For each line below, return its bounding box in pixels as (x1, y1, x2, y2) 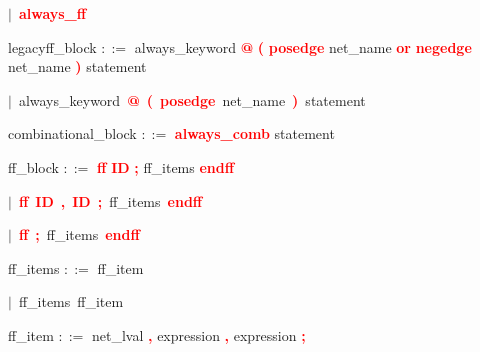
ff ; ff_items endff (18, 224, 140, 245)
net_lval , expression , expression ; (91, 324, 306, 345)
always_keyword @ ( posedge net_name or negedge (134, 36, 472, 57)
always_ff (18, 3, 87, 23)
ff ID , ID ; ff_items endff (18, 190, 203, 211)
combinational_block (8, 123, 137, 144)
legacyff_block (8, 36, 97, 57)
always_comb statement (174, 123, 335, 144)
